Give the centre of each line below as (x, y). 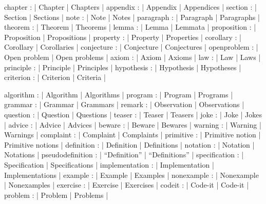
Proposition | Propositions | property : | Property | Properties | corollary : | (123, 37)
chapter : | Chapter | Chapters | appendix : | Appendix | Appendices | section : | (130, 7)
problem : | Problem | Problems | (56, 195)
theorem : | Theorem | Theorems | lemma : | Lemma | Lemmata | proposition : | (130, 27)
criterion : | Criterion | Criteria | (55, 77)
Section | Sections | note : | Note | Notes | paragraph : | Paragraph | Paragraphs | (132, 17)
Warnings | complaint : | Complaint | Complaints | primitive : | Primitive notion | (132, 135)
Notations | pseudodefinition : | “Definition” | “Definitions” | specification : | (124, 155)
